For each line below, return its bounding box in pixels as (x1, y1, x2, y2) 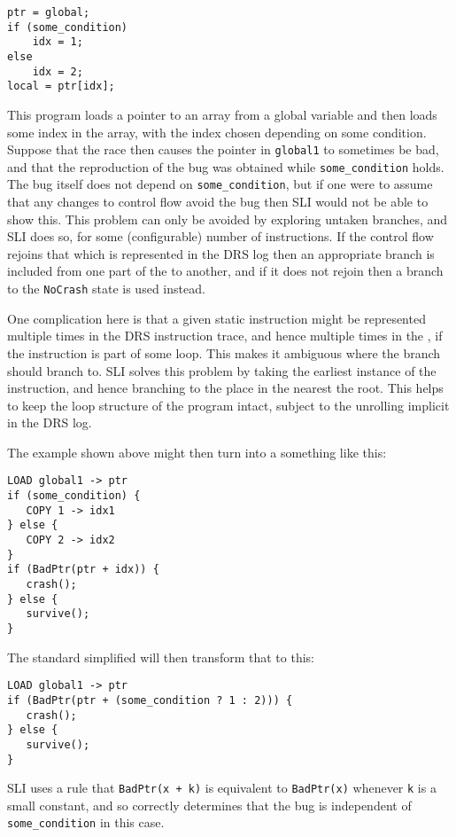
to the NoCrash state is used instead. (7, 279, 205, 298)
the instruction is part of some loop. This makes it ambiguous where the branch (7, 343, 441, 362)
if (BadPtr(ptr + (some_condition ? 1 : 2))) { (7, 693, 293, 707)
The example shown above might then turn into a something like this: (7, 442, 387, 461)
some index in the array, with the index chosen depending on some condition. (7, 122, 427, 141)
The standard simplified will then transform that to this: (7, 647, 314, 666)
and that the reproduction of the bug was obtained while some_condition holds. (7, 157, 444, 176)
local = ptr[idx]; (7, 80, 115, 93)
